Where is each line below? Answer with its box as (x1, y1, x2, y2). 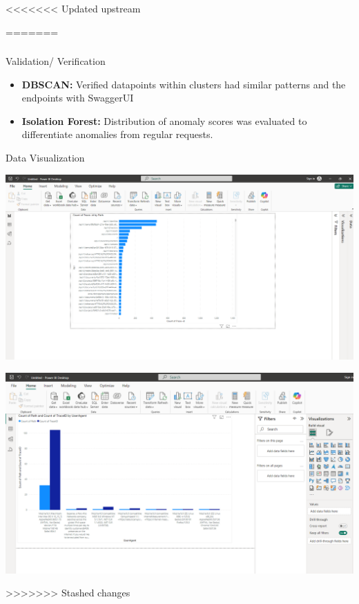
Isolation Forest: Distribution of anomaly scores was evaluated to (21, 113, 307, 128)
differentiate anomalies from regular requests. (21, 127, 213, 142)
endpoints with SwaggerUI (21, 90, 134, 105)
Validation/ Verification (6, 54, 106, 68)
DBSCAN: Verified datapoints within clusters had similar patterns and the (21, 77, 346, 91)
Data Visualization (6, 150, 85, 165)
